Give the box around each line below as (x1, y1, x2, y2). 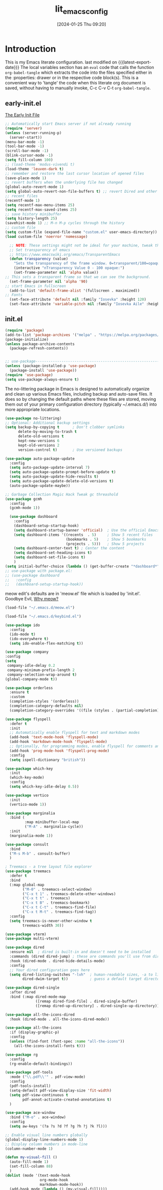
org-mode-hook (39, 1177, 68, 1182)
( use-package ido (5, 623, 40, 628)
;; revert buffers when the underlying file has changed (5, 180, 123, 185)
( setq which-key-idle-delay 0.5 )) (9, 784, 79, 789)
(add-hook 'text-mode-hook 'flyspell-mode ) (9, 735, 98, 740)
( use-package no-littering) (5, 416, 62, 421)
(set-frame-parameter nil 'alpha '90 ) (9, 279, 88, 284)
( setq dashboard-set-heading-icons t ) (14, 550, 92, 555)
